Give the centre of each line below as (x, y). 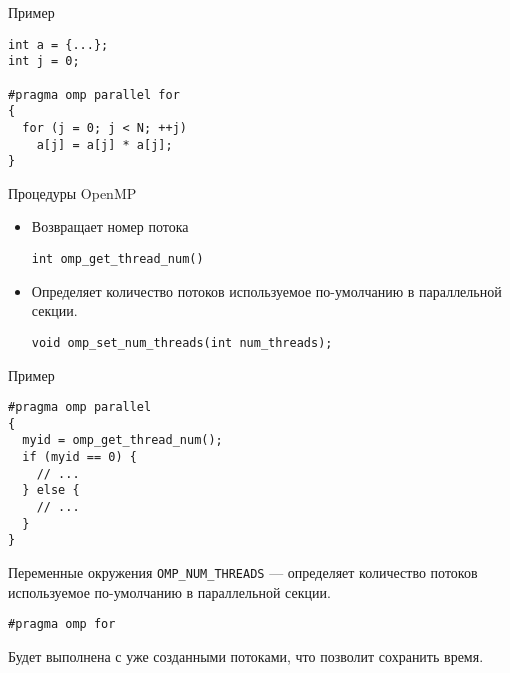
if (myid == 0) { (79, 457)
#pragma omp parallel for (94, 94)
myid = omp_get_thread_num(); (122, 440)
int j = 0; (44, 61)
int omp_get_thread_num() (117, 259)
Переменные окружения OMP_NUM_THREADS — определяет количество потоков (243, 572)
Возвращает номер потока (110, 226)
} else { (51, 490)
